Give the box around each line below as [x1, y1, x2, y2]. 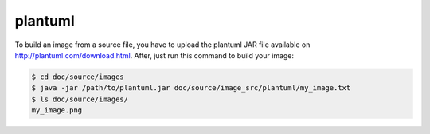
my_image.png [31, 106, 83, 115]
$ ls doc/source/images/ [31, 94, 129, 104]
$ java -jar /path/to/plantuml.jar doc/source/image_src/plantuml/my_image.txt [31, 84, 351, 93]
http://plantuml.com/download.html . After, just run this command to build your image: [14, 50, 295, 60]
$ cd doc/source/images [31, 72, 125, 81]
